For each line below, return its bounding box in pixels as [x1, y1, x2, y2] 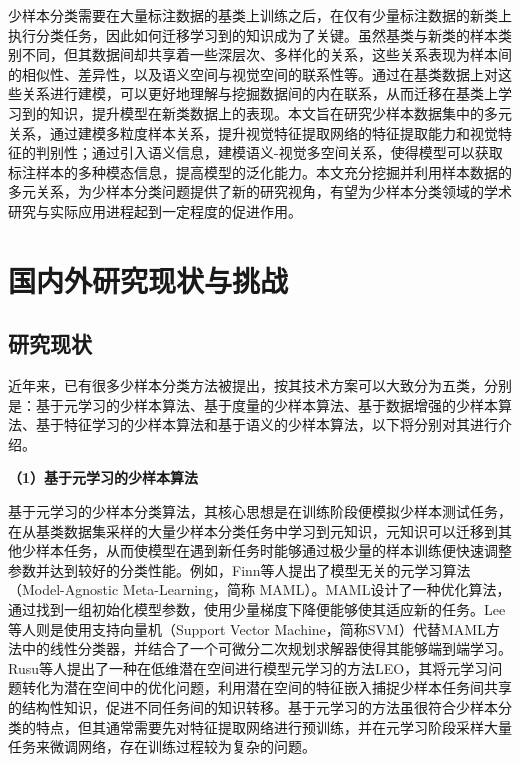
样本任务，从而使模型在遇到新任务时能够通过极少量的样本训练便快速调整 [35, 540, 512, 561]
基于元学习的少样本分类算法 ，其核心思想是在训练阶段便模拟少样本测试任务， [8, 501, 512, 522]
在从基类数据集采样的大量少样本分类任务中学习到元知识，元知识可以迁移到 [8, 520, 498, 541]
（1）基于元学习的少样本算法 [8, 467, 199, 488]
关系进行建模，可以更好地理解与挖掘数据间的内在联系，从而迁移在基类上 [21, 83, 498, 104]
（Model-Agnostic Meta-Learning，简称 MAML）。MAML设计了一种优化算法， [8, 579, 511, 600]
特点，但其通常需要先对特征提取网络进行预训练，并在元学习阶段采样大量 [35, 716, 512, 737]
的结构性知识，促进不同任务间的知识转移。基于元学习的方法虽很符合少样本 [8, 697, 498, 718]
